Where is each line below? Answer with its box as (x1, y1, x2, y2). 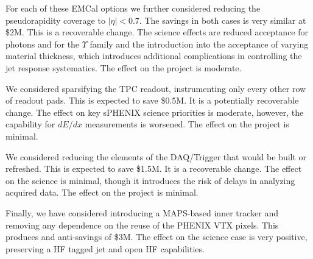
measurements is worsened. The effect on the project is (85, 118, 289, 130)
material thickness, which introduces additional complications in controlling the (5, 49, 302, 62)
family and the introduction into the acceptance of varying (90, 37, 309, 50)
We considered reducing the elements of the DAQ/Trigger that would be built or (5, 150, 307, 163)
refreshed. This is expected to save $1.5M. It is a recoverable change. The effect (5, 162, 302, 175)
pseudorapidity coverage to (5, 13, 105, 26)
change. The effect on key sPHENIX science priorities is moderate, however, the (5, 105, 304, 118)
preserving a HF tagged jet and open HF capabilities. (5, 242, 205, 255)
